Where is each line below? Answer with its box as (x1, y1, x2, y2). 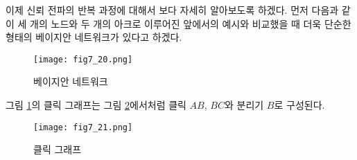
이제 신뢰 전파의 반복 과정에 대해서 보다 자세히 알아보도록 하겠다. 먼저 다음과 (6, 3, 339, 17)
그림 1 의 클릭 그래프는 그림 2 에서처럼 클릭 (6, 98, 186, 112)
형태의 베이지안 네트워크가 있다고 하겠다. (6, 30, 182, 44)
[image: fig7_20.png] (33, 54, 133, 64)
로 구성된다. (274, 98, 325, 112)
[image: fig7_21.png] (33, 122, 133, 132)
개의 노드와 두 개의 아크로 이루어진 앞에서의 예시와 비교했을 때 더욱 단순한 (30, 16, 351, 30)
